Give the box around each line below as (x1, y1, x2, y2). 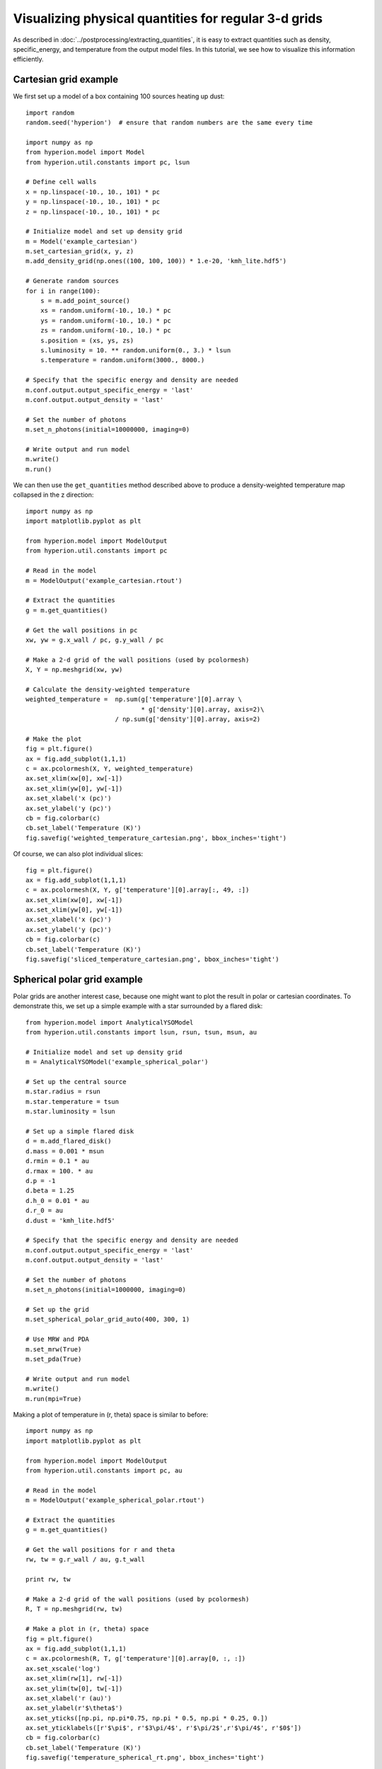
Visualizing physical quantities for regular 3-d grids (13, 11, 323, 26)
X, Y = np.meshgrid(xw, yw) (25, 666, 123, 674)
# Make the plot (25, 734, 82, 743)
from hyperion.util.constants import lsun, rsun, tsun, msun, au (25, 1028, 257, 1037)
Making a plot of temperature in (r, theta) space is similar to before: (13, 1410, 209, 1419)
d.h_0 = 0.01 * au (25, 1197, 90, 1204)
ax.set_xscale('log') (25, 1664, 100, 1673)
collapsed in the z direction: (13, 490, 94, 499)
